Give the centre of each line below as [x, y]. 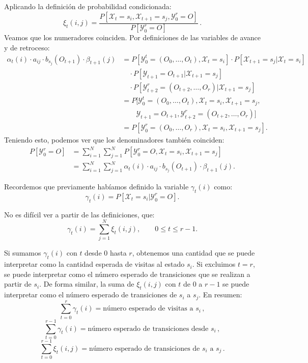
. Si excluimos [214, 264]
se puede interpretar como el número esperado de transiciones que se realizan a [127, 274]
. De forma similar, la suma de [87, 284]
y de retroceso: [27, 48]
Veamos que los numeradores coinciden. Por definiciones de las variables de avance [132, 37]
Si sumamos [23, 253]
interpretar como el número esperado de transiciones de [91, 295]
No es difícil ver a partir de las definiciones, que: [79, 214]
